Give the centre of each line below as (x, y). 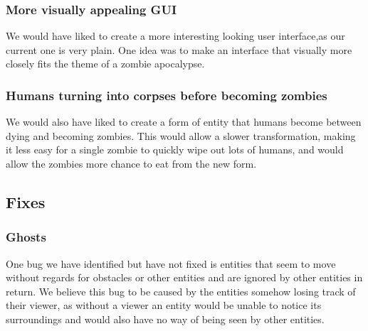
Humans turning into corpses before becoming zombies (167, 95)
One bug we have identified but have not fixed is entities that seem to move (171, 263)
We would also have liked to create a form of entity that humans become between (184, 122)
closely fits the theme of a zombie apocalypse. (105, 64)
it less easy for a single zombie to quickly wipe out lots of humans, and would (175, 150)
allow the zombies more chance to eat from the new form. (131, 163)
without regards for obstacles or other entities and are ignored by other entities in (184, 277)
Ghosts (26, 237)
